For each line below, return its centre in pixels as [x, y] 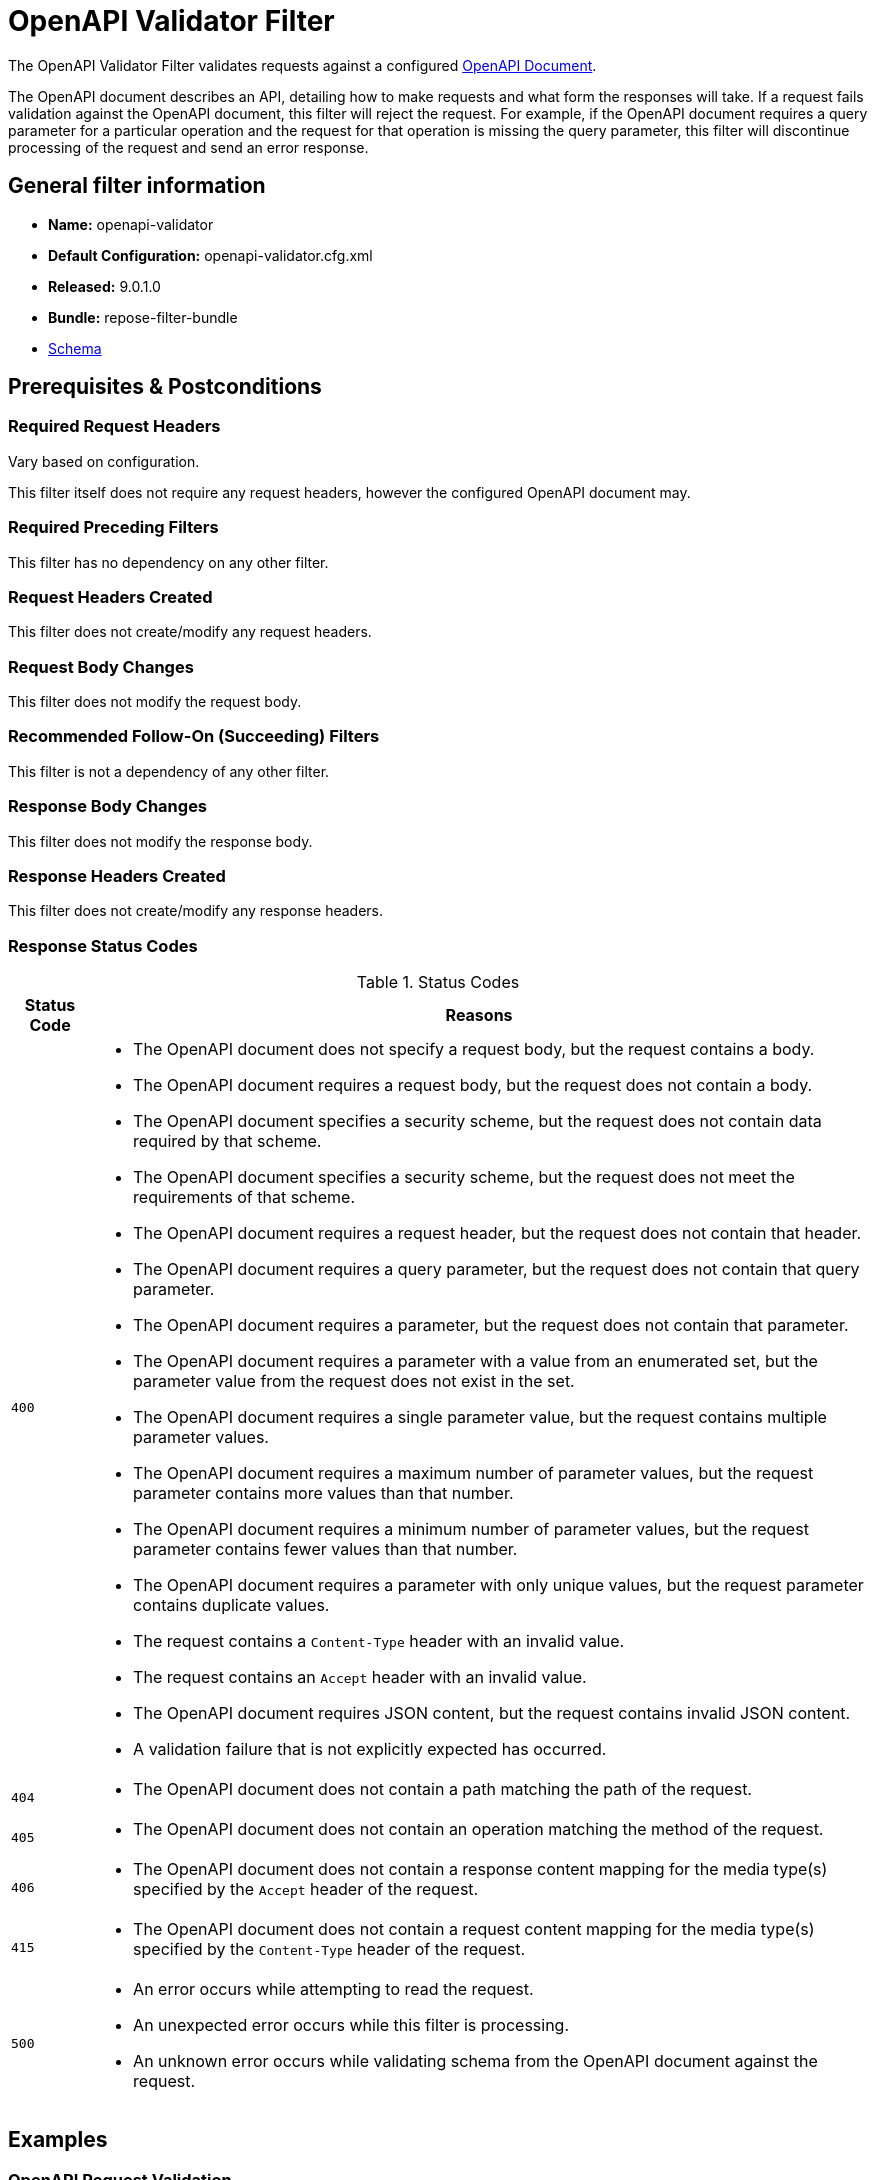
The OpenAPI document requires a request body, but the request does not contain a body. [473, 1085]
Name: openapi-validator [131, 224]
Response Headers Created [117, 875]
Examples [58, 2140]
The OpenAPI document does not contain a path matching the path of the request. [442, 1789]
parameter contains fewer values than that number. [325, 1549]
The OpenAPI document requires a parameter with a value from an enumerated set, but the [475, 1361]
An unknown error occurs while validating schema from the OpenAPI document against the [475, 2061]
